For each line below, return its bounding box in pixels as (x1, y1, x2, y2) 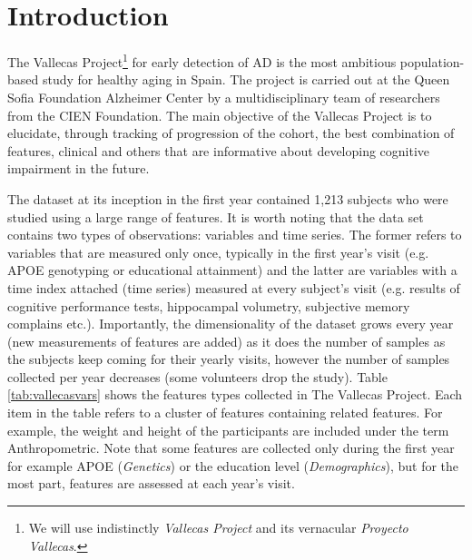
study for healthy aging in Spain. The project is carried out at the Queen (42, 70, 450, 89)
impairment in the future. (7, 159, 150, 178)
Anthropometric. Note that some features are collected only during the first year (7, 438, 455, 457)
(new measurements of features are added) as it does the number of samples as (7, 331, 446, 350)
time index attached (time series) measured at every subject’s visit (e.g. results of (7, 278, 460, 297)
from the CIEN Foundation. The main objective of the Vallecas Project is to (7, 105, 432, 124)
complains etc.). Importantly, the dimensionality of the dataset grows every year (7, 314, 454, 333)
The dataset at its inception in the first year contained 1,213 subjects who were (7, 189, 448, 208)
